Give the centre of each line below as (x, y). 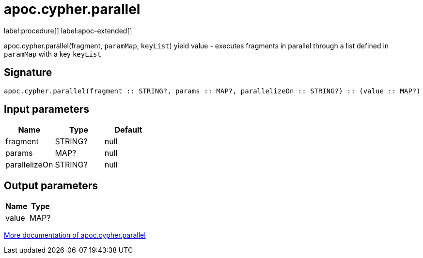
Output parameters (51, 185)
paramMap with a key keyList (53, 54)
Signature (28, 73)
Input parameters (47, 109)
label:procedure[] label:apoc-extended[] (68, 30)
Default (128, 130)
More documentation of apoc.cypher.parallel (75, 235)
